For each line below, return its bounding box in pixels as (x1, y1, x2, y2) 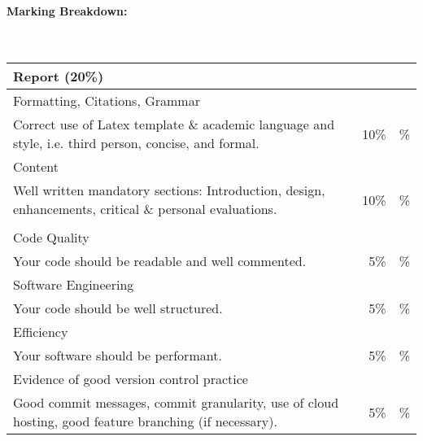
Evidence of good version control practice (13, 369, 248, 389)
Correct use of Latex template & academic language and (13, 115, 335, 134)
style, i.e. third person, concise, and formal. (13, 133, 259, 153)
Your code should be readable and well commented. (13, 251, 307, 271)
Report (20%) (13, 67, 104, 86)
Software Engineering (13, 275, 134, 295)
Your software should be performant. (13, 346, 222, 365)
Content (13, 157, 59, 177)
